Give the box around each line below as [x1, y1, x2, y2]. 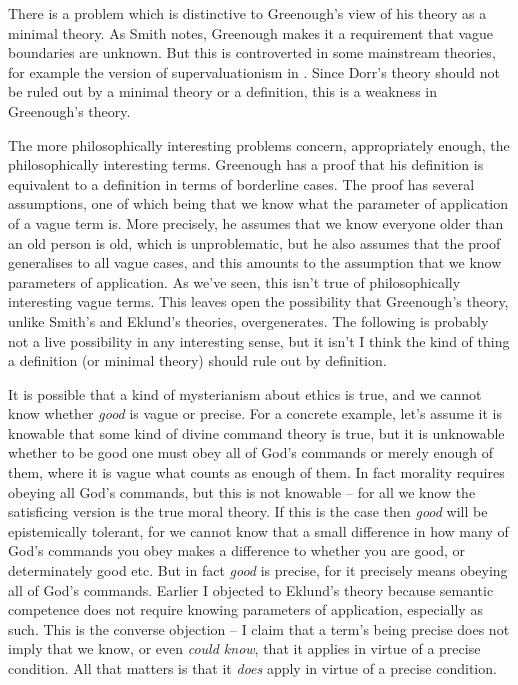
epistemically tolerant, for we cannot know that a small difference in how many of [8, 520, 509, 541]
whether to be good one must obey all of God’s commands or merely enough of [8, 442, 493, 463]
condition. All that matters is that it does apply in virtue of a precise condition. [8, 658, 497, 678]
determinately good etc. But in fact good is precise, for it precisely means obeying [8, 560, 508, 581]
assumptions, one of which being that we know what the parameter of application [8, 193, 509, 214]
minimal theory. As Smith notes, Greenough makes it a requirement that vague [8, 22, 494, 43]
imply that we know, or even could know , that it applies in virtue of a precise [8, 638, 481, 659]
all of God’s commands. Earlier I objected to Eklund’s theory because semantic [8, 579, 494, 600]
